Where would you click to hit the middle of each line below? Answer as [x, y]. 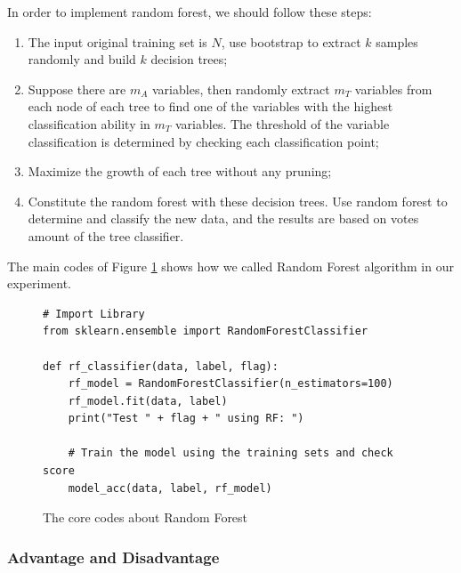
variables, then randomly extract [241, 89]
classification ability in [89, 123]
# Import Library [94, 314]
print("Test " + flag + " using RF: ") [186, 419]
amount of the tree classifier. [106, 235]
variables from [393, 89]
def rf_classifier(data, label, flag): [161, 366]
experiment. [39, 283]
